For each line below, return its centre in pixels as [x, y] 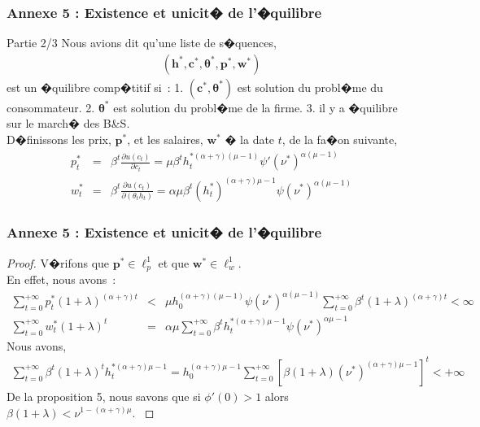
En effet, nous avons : [61, 279]
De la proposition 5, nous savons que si [104, 396]
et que [174, 262]
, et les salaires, [165, 139]
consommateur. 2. [51, 107]
